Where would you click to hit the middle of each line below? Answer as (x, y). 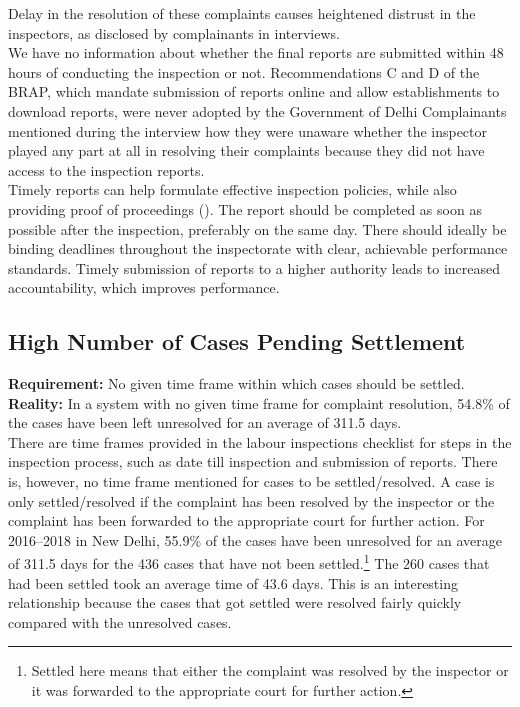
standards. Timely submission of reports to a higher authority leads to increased (254, 267)
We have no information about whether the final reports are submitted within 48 (256, 52)
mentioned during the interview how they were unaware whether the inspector (248, 130)
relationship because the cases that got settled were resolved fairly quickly (235, 602)
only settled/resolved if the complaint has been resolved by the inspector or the (251, 500)
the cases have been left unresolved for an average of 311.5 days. (205, 422)
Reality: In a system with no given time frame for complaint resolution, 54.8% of (259, 402)
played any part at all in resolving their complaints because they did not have (246, 150)
